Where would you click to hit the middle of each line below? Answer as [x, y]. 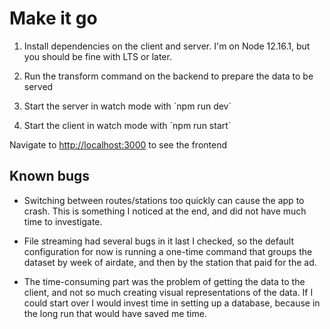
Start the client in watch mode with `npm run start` [127, 125]
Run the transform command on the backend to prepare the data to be [168, 76]
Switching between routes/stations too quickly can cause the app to [164, 200]
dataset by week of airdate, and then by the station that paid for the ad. [170, 262]
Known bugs [50, 176]
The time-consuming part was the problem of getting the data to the [164, 281]
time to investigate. [63, 221]
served [38, 86]
